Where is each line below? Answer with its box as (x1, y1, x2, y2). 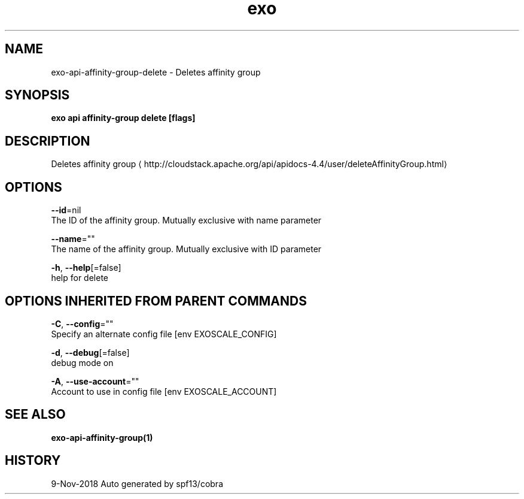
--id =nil (51, 205, 81, 216)
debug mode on (51, 357, 114, 368)
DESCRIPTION (5, 133, 90, 149)
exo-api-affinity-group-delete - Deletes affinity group (51, 66, 261, 77)
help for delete (51, 273, 108, 283)
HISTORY (5, 453, 61, 468)
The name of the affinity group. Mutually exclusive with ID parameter (51, 244, 322, 255)
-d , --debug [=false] (51, 347, 130, 358)
